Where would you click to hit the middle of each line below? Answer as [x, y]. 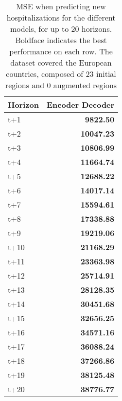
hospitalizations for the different [61, 17]
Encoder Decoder [80, 105]
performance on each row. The [61, 51]
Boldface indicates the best [61, 40]
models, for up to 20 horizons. [61, 29]
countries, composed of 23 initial [61, 74]
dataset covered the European [61, 62]
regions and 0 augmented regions [61, 85]
